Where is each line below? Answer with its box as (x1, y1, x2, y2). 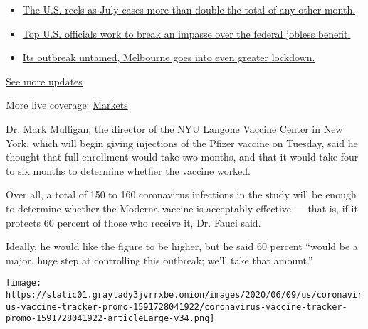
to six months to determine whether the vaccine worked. (6, 163, 251, 178)
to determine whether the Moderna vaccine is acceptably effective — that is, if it (6, 200, 358, 215)
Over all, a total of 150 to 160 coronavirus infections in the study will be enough (6, 187, 357, 202)
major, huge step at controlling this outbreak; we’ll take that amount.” (6, 252, 313, 267)
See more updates (6, 73, 83, 88)
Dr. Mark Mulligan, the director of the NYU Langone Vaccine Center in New (6, 121, 343, 136)
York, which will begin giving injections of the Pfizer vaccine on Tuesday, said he (6, 135, 358, 150)
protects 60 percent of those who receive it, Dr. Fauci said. (6, 215, 261, 230)
